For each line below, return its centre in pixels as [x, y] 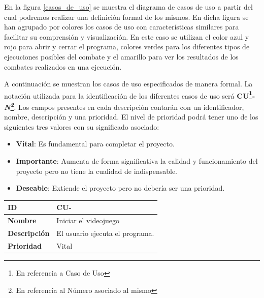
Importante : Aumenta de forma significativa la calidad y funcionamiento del [137, 161]
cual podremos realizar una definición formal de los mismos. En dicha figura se [126, 17]
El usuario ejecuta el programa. [105, 233]
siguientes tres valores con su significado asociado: [82, 126]
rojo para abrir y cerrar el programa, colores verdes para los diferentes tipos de [127, 47]
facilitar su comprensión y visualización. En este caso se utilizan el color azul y [127, 36]
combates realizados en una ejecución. [63, 66]
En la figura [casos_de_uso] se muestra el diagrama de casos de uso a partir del [128, 7]
